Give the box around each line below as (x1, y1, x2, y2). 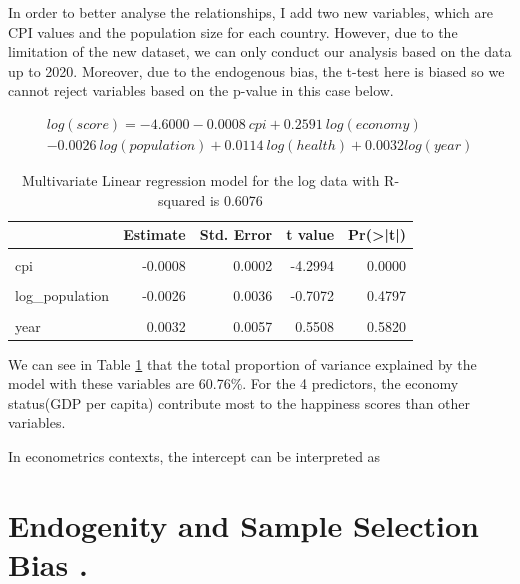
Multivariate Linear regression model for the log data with (21, 170, 380, 191)
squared (158, 189, 206, 210)
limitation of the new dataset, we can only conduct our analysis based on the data (8, 41, 512, 62)
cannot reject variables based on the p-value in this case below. (8, 80, 394, 101)
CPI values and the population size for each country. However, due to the (8, 21, 458, 42)
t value (286, 224, 335, 245)
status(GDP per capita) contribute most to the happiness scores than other (8, 392, 471, 413)
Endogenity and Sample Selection (8, 504, 479, 545)
